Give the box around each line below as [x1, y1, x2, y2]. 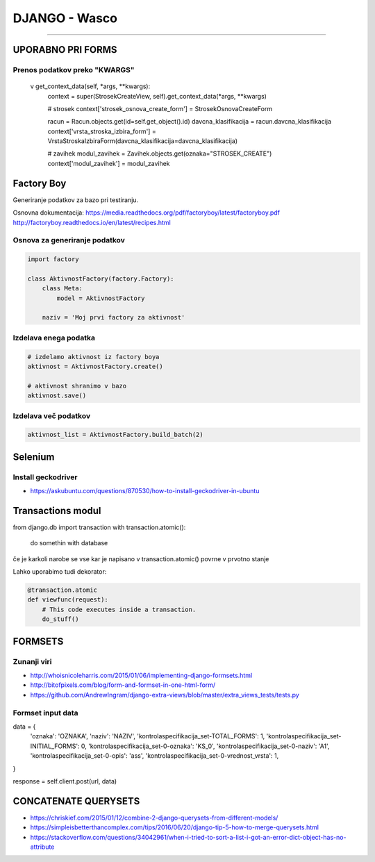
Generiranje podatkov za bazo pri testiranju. [12, 195, 139, 204]
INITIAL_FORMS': [30, 742, 80, 750]
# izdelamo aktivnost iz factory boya [27, 353, 160, 360]
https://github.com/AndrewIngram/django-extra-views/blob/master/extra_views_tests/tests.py [30, 690, 300, 699]
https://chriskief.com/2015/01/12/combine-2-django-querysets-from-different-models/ [30, 813, 278, 822]
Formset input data [12, 708, 79, 718]
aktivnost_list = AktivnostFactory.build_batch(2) [27, 431, 204, 439]
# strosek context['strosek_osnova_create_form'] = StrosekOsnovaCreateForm [47, 104, 273, 113]
